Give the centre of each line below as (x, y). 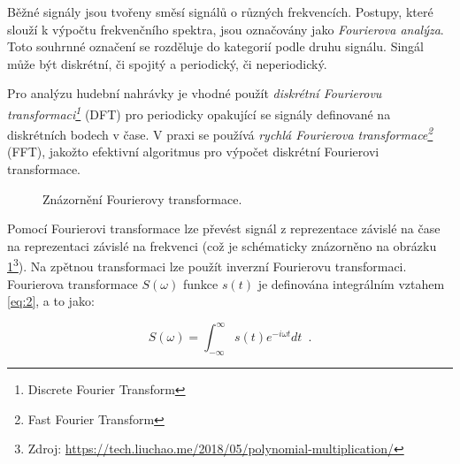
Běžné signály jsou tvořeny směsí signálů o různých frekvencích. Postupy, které (220, 11)
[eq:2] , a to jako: (51, 301)
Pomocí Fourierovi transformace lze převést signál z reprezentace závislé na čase (224, 228)
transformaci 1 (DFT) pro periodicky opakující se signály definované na (199, 112)
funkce (200, 283)
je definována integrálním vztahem (351, 283)
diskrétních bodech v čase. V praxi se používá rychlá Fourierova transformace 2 (220, 133)
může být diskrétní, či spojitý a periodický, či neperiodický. (167, 63)
